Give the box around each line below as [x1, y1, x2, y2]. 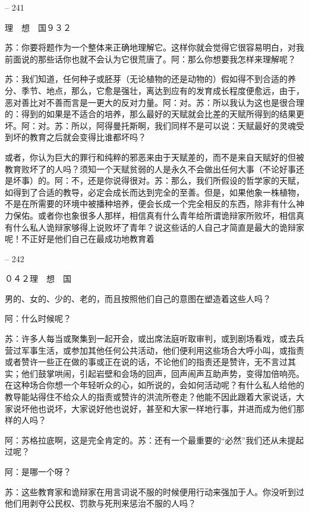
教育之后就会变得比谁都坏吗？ [29, 131, 146, 143]
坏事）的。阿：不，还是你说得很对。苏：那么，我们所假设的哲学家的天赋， [12, 174, 304, 187]
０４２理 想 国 [5, 272, 71, 285]
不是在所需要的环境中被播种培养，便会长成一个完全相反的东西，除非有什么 [5, 197, 296, 210]
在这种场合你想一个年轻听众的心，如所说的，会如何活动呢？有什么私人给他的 [5, 379, 304, 391]
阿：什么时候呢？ [5, 312, 71, 325]
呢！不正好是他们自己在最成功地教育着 [5, 232, 154, 245]
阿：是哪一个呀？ [5, 465, 71, 477]
